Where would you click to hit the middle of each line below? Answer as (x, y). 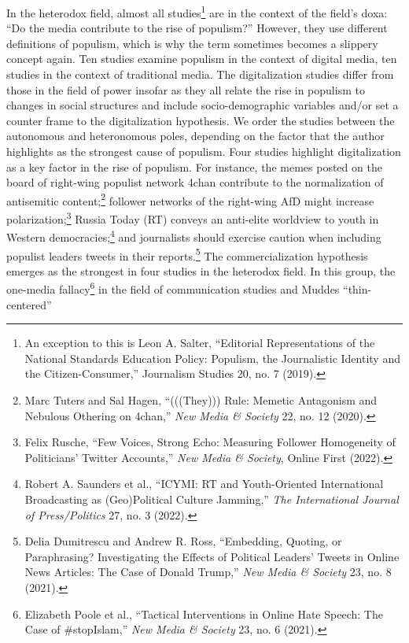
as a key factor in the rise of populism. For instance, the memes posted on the (194, 166)
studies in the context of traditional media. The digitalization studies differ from (200, 74)
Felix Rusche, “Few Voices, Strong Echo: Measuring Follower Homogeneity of (210, 442)
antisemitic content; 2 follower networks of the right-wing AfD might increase (190, 199)
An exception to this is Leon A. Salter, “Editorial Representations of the (200, 343)
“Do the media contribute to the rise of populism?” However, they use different (197, 28)
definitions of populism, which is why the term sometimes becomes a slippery (192, 43)
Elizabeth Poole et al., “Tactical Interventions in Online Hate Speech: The (204, 613)
